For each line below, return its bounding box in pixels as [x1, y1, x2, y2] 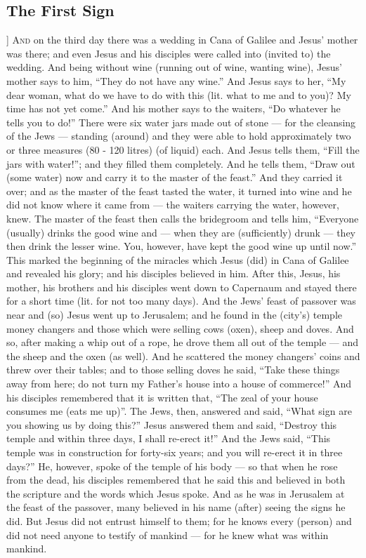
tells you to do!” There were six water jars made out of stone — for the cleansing [6, 114, 356, 129]
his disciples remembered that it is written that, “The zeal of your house [6, 390, 318, 404]
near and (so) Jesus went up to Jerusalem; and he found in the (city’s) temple [6, 307, 343, 322]
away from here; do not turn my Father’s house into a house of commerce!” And [6, 376, 351, 391]
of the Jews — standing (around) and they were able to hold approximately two [6, 128, 351, 143]
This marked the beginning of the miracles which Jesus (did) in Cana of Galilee [6, 252, 349, 267]
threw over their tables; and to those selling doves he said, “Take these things [6, 362, 340, 377]
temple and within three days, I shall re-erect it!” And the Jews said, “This [6, 431, 331, 446]
